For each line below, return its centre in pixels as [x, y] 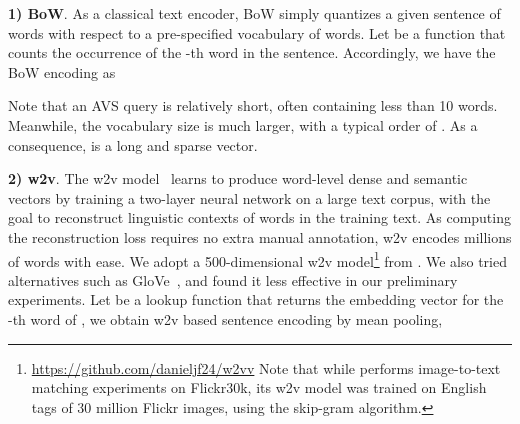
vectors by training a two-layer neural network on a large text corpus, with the [249, 197]
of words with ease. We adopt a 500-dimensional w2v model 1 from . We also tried [257, 259]
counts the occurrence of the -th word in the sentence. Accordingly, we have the [252, 52]
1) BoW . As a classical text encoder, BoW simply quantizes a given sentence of [254, 13]
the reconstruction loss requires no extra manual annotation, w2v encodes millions [260, 236]
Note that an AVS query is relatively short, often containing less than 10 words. [253, 105]
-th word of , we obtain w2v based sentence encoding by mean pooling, [225, 318]
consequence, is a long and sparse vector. [133, 144]
